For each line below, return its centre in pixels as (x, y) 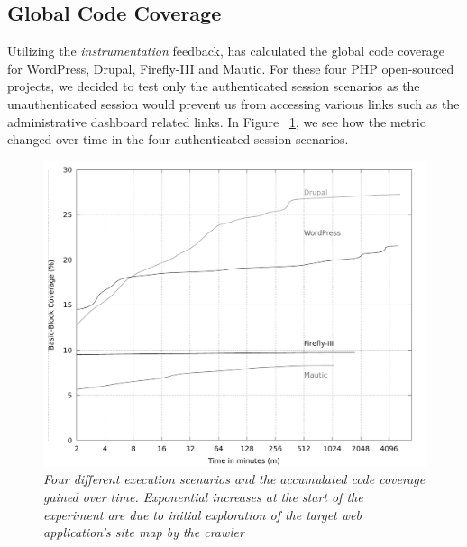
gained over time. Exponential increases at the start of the (203, 497)
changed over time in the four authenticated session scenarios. (178, 139)
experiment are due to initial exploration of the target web (202, 514)
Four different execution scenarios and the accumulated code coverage (234, 479)
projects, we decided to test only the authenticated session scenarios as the (214, 86)
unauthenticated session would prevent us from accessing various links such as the (233, 103)
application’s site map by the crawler (144, 532)
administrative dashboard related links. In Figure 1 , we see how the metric (216, 121)
